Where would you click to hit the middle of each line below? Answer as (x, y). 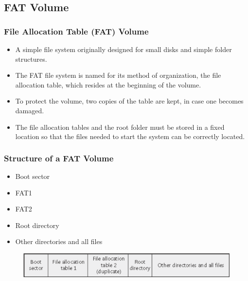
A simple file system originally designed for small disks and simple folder (124, 49)
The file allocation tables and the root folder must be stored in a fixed (120, 127)
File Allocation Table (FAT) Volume (76, 31)
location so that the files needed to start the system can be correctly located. (130, 136)
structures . (31, 59)
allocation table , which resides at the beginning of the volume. (108, 84)
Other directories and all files (59, 241)
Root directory (37, 225)
